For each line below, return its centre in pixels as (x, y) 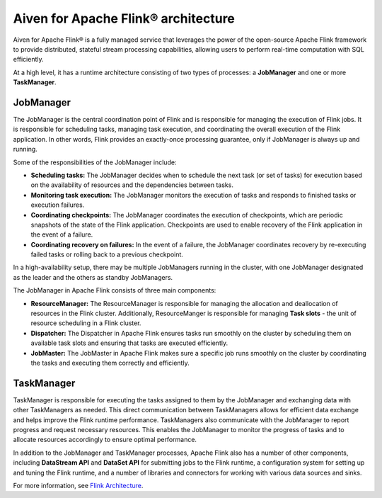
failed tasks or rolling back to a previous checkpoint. (107, 254)
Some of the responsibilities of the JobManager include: (95, 162)
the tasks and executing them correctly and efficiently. (110, 363)
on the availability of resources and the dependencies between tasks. (132, 185)
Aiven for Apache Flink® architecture (124, 18)
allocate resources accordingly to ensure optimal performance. (105, 440)
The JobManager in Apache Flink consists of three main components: (115, 290)
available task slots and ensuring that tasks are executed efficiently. (129, 343)
